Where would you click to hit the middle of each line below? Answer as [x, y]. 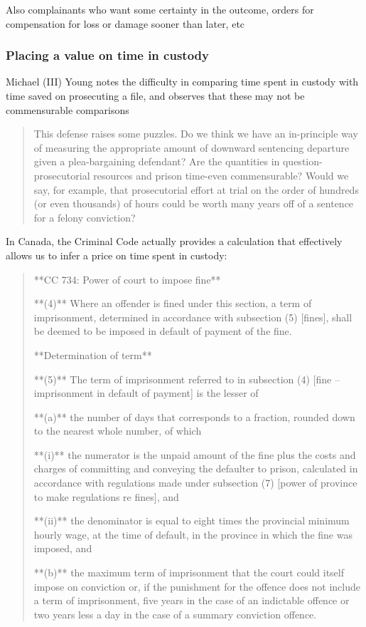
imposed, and [63, 548]
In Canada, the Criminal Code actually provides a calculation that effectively [174, 241]
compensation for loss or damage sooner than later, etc [125, 23]
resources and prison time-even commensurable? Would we [221, 175]
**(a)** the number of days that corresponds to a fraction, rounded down [194, 416]
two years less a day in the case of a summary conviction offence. [175, 614]
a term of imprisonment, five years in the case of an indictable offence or [192, 600]
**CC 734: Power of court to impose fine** [127, 279]
